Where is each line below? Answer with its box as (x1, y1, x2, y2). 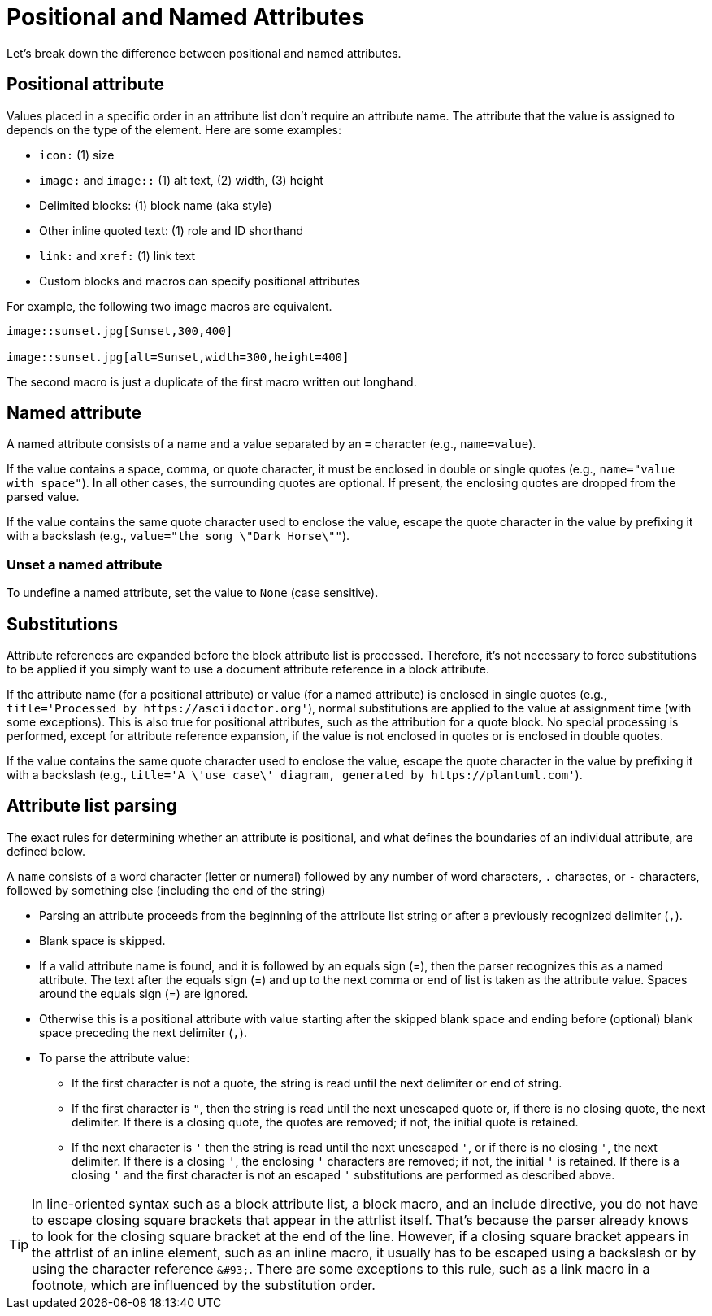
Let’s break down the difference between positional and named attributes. (7, 46, 402, 60)
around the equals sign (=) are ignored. (39, 986, 249, 1000)
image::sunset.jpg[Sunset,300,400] (7, 324, 233, 338)
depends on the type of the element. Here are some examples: (7, 122, 342, 137)
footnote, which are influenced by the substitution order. (32, 1276, 376, 1293)
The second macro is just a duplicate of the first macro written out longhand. (7, 374, 417, 389)
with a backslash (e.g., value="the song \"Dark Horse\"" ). (7, 529, 350, 543)
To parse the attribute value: (39, 1050, 190, 1065)
